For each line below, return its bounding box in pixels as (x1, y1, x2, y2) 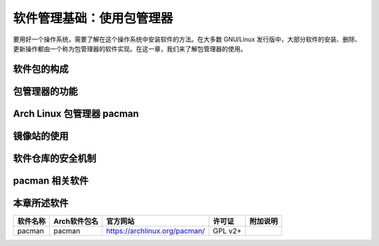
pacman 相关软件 (13, 175, 89, 186)
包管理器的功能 (13, 85, 78, 97)
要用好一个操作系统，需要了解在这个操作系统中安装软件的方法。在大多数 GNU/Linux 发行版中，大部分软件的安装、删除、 (13, 35, 361, 43)
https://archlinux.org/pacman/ (106, 226, 206, 235)
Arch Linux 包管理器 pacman (13, 107, 140, 119)
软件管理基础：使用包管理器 (13, 11, 173, 26)
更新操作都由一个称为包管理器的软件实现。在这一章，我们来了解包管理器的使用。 (13, 44, 247, 53)
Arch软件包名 (53, 216, 98, 226)
